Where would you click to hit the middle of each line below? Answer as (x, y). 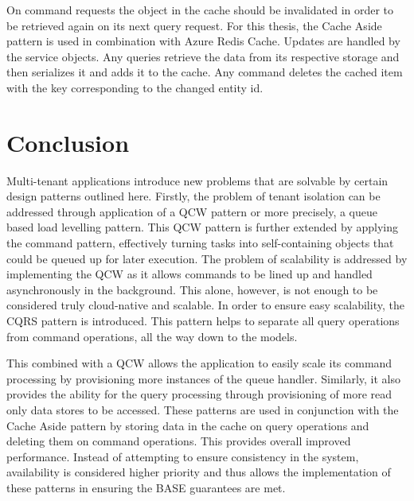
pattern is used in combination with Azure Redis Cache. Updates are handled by (203, 41)
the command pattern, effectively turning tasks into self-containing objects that (200, 243)
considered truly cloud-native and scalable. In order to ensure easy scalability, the (205, 305)
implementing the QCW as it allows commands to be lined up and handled (189, 274)
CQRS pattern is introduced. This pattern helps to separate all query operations (203, 321)
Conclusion (68, 142)
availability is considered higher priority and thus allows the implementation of (199, 472)
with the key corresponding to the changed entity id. (135, 87)
